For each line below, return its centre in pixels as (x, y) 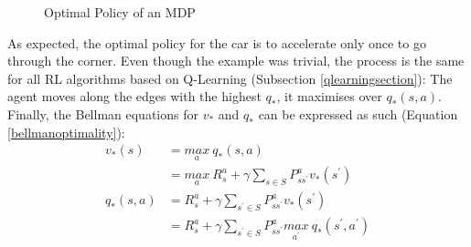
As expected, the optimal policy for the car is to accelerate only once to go (217, 42)
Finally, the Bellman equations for (103, 113)
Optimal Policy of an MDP (120, 12)
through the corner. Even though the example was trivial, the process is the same (236, 61)
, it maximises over (329, 96)
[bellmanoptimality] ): (66, 132)
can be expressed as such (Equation (358, 113)
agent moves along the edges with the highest (134, 96)
